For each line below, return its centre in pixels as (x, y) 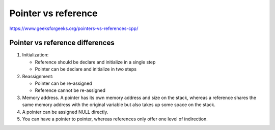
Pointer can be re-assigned (63, 83)
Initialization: (35, 55)
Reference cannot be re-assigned (70, 90)
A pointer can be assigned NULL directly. (65, 112)
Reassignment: (38, 76)
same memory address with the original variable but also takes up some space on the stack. (119, 105)
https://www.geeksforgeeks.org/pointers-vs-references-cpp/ (74, 28)
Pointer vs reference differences (62, 43)
